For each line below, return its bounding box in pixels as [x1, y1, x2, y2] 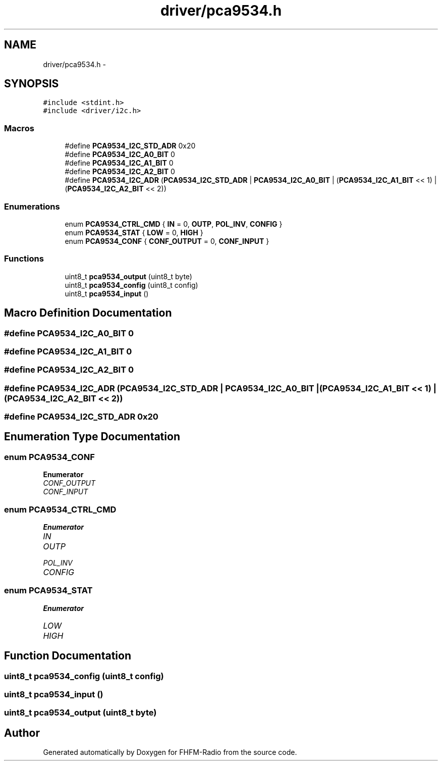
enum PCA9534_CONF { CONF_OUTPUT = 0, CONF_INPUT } [65, 236, 269, 245]
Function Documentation [4, 649, 131, 662]
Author [4, 726, 40, 739]
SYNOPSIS [4, 77, 59, 90]
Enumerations [4, 201, 60, 212]
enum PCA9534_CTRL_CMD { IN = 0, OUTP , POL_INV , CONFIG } [65, 219, 283, 228]
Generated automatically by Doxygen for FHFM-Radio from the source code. [43, 748, 297, 757]
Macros [4, 123, 34, 133]
